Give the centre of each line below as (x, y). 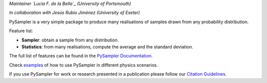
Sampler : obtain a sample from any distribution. (70, 40)
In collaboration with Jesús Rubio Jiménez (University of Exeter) (75, 13)
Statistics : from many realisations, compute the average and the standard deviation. (107, 46)
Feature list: (21, 31)
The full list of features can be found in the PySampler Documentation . (81, 56)
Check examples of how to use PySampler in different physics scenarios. (84, 65)
